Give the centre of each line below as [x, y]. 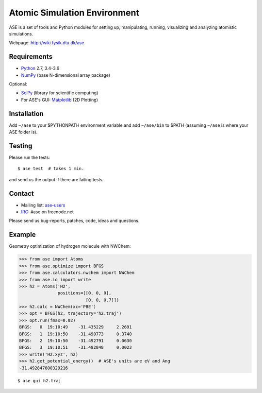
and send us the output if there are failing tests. [56, 179]
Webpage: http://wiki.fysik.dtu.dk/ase [47, 43]
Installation [26, 113]
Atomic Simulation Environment [74, 13]
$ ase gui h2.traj [40, 381]
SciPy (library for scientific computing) [60, 93]
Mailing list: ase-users [43, 205]
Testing [21, 146]
